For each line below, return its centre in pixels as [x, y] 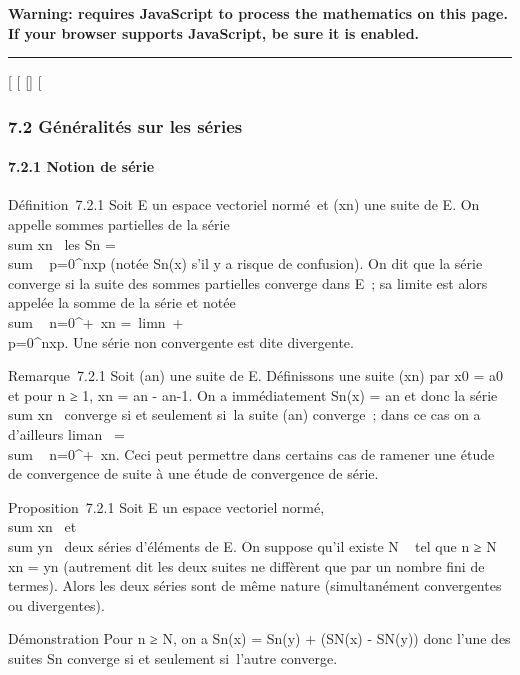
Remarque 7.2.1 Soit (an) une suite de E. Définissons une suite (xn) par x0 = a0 [255, 375]
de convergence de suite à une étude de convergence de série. [193, 473]
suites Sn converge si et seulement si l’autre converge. [173, 657]
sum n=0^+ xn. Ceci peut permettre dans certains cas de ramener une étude [251, 453]
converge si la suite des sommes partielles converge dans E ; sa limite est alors [248, 282]
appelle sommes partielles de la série [119, 224]
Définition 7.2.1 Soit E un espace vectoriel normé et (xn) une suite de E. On [244, 204]
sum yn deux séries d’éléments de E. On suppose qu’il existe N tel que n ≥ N [252, 545]
